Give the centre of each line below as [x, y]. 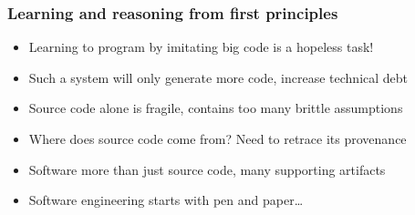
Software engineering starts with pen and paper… [166, 200]
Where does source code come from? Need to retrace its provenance [218, 138]
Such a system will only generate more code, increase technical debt [218, 77]
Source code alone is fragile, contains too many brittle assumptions [216, 108]
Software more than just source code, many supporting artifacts [207, 169]
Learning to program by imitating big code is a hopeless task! [201, 47]
